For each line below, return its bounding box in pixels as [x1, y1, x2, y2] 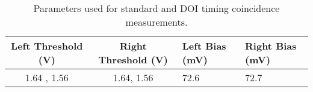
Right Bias [245, 39, 297, 53]
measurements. [125, 15, 188, 29]
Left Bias [182, 39, 226, 53]
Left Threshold [11, 39, 83, 53]
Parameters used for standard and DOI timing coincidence [33, 1, 280, 15]
